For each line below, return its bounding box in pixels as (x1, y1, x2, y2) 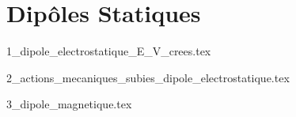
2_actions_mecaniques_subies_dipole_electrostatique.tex (6, 69, 290, 85)
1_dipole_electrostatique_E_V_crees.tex (6, 43, 211, 59)
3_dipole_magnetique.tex (6, 96, 132, 112)
